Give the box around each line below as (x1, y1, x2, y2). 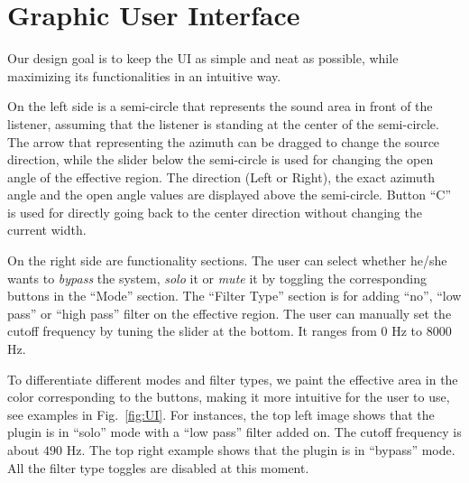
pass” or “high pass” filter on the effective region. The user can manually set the (7, 303, 452, 322)
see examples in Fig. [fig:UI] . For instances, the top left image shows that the (7, 404, 435, 423)
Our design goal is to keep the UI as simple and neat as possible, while (7, 49, 399, 68)
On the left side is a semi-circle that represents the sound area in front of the (7, 97, 433, 116)
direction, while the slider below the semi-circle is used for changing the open (7, 150, 434, 169)
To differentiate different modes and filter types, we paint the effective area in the (7, 369, 458, 388)
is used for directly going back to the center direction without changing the (7, 202, 422, 221)
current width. (7, 220, 87, 239)
